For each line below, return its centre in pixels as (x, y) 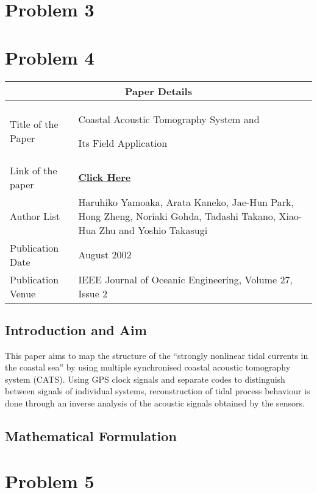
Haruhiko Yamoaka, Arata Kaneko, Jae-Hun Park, (186, 202)
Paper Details (158, 91)
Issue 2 (93, 293)
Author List (35, 216)
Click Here (105, 177)
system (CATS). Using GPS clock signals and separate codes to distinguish (145, 379)
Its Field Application (123, 143)
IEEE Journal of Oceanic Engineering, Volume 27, (185, 279)
